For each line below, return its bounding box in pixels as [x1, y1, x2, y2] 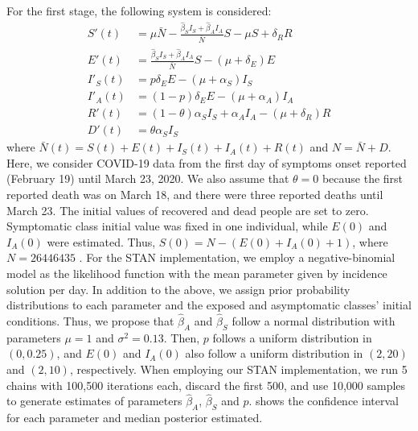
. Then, [163, 329, 200, 346]
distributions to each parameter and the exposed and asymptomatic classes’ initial [6, 296, 412, 313]
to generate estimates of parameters [6, 392, 182, 409]
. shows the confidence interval [248, 392, 399, 409]
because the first [322, 170, 404, 187]
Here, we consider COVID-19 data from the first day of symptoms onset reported [6, 154, 407, 171]
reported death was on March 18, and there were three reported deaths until [6, 185, 383, 202]
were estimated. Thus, [47, 233, 156, 250]
